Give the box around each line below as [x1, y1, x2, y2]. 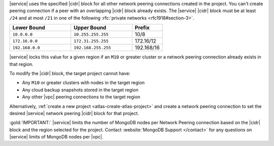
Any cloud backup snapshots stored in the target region [22, 87, 139, 93]
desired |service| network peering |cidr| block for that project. [9, 110, 139, 116]
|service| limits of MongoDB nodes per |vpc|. [9, 134, 104, 140]
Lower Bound [12, 24, 45, 31]
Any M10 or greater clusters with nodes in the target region [22, 80, 145, 86]
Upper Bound [74, 24, 107, 31]
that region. [9, 61, 34, 67]
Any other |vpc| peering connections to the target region [22, 94, 141, 100]
